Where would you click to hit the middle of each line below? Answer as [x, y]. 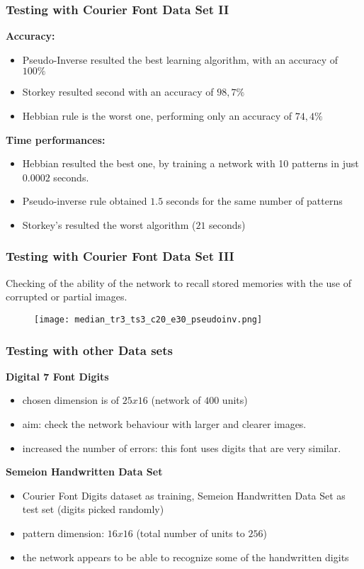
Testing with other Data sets [89, 350]
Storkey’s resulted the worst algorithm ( [109, 224]
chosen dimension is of [71, 400]
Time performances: [56, 139]
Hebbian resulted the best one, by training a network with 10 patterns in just [190, 163]
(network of [176, 400]
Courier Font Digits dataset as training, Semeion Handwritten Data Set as [184, 495]
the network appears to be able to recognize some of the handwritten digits [186, 557]
